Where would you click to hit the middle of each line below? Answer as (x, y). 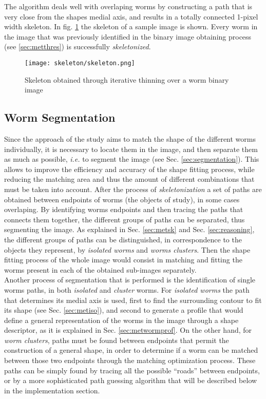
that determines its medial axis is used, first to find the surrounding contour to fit (133, 300)
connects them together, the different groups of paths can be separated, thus (125, 219)
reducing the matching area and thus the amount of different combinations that (129, 179)
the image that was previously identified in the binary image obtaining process (128, 36)
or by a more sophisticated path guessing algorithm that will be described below (131, 380)
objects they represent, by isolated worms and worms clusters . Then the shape (127, 249)
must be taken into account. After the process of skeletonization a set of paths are (133, 189)
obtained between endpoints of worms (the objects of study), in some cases (122, 199)
